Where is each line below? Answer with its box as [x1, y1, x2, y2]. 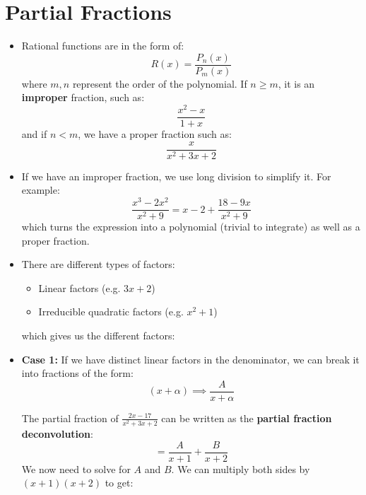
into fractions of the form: [21, 366, 134, 380]
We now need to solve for [21, 461, 131, 476]
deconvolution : [21, 426, 93, 441]
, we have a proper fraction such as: [78, 127, 232, 141]
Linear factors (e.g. [38, 280, 121, 295]
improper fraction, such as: [21, 90, 145, 105]
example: [21, 182, 60, 197]
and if [21, 127, 47, 141]
